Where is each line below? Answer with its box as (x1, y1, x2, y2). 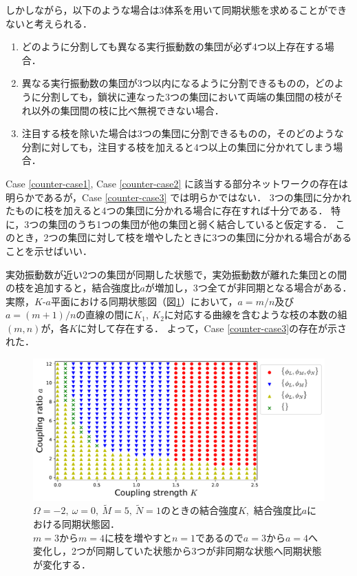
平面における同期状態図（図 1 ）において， (50, 294, 238, 308)
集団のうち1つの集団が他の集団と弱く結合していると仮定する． (48, 216, 332, 231)
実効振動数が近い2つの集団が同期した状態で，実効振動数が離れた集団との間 (6, 267, 347, 281)
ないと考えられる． (6, 16, 92, 30)
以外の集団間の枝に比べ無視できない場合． (31, 103, 224, 117)
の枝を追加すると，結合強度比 (6, 280, 140, 295)
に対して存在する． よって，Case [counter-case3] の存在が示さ (77, 320, 347, 335)
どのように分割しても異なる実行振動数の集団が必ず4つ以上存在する (21, 39, 325, 54)
